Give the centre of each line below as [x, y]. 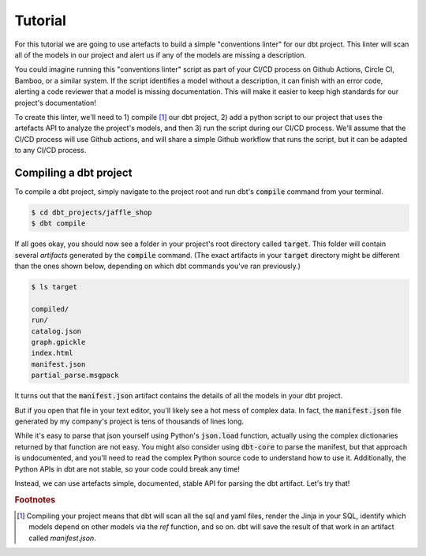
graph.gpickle [58, 342]
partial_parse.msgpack [75, 375]
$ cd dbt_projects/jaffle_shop [92, 212]
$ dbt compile [58, 224]
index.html [52, 353]
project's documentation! [55, 103]
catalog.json [56, 331]
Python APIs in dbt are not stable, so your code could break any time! [127, 468]
